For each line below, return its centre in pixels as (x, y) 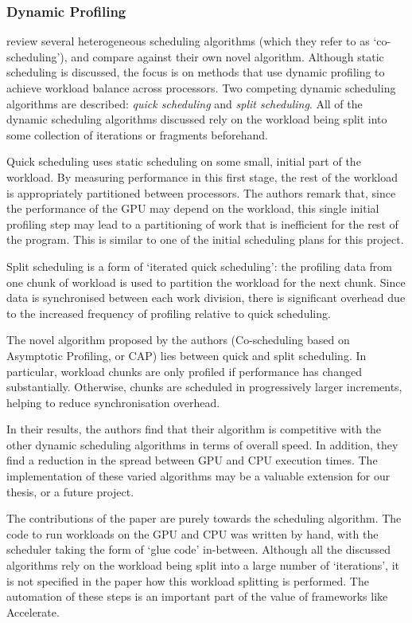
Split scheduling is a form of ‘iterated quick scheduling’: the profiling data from (200, 266)
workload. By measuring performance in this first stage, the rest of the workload (202, 176)
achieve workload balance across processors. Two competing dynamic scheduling (201, 88)
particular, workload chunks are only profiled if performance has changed (184, 371)
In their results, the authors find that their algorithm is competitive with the (194, 429)
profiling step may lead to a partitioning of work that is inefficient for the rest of (202, 223)
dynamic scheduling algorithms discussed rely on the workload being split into (197, 119)
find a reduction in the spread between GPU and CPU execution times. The (192, 460)
